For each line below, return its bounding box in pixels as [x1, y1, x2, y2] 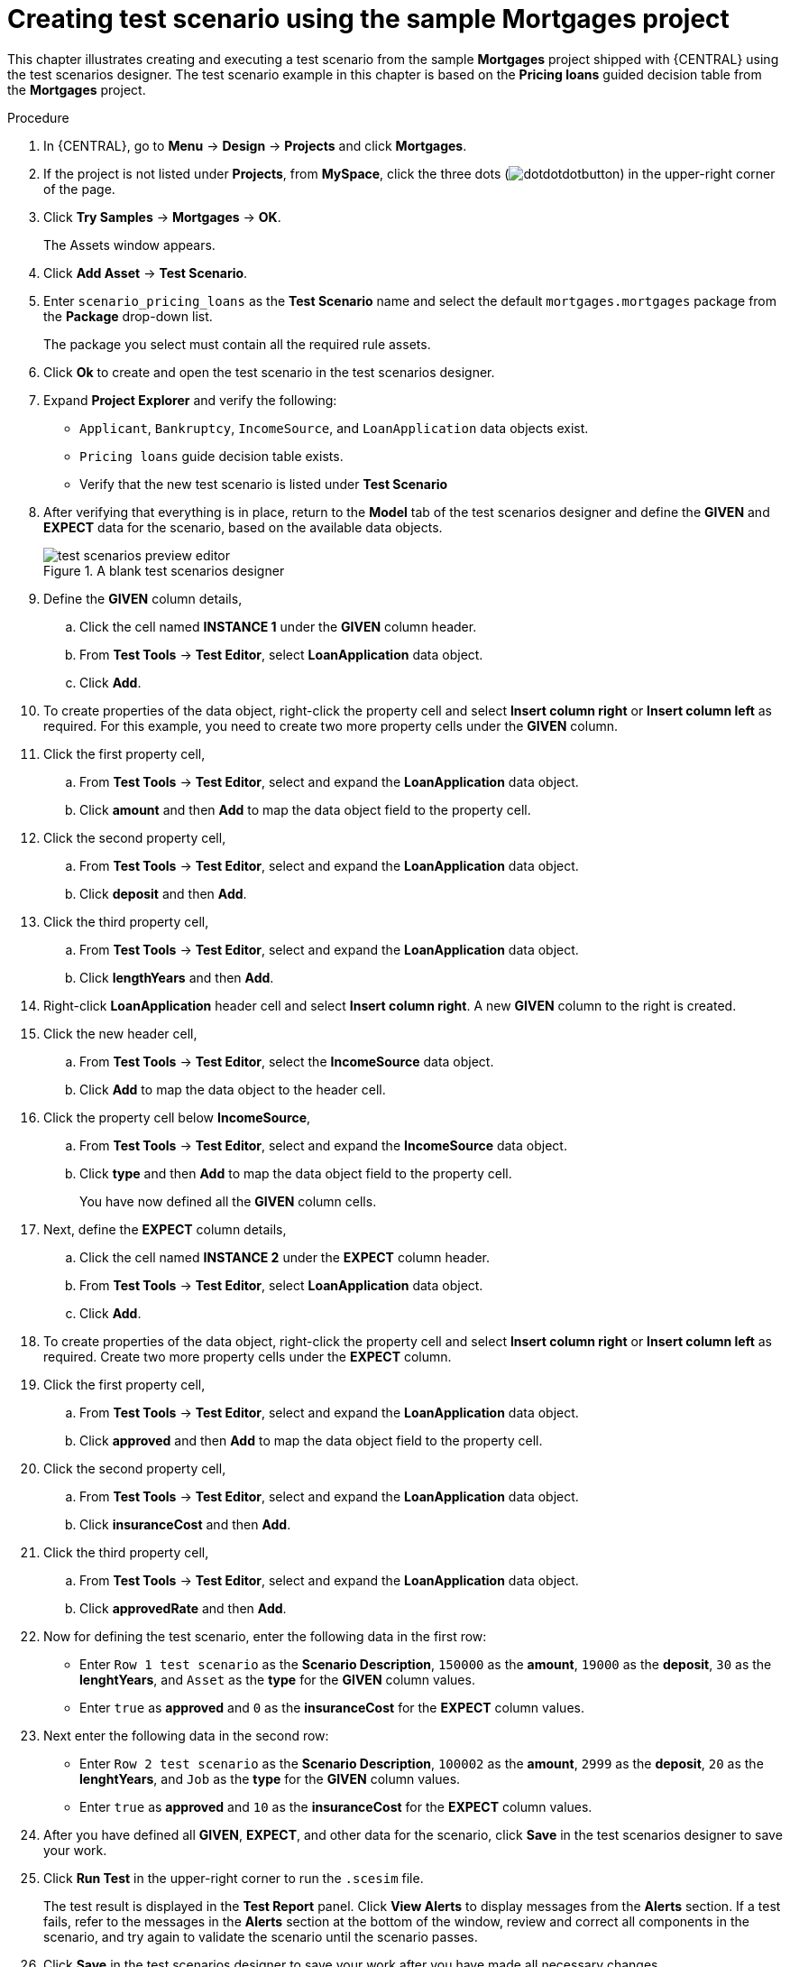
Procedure [7, 109, 69, 125]
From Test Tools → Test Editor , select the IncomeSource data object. [79, 1053, 494, 1069]
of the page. [43, 180, 115, 197]
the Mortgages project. [7, 81, 146, 97]
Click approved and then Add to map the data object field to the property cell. [79, 1432, 543, 1448]
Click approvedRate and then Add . [79, 1600, 287, 1616]
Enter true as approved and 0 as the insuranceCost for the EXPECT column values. [79, 1699, 584, 1715]
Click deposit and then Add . [79, 885, 247, 901]
